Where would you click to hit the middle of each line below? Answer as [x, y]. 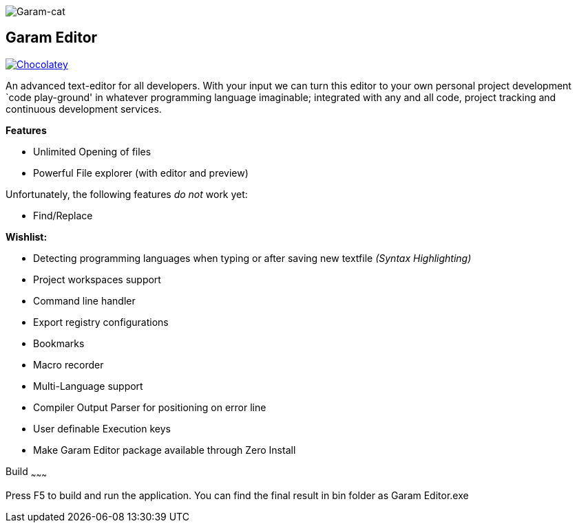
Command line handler [84, 300]
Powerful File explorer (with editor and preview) [141, 173]
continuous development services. [84, 109]
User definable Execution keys [102, 428]
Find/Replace [63, 215]
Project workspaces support [97, 279]
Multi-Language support [88, 386]
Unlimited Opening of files [92, 151]
